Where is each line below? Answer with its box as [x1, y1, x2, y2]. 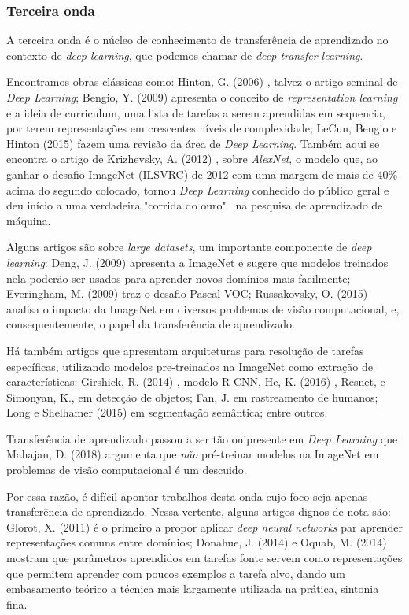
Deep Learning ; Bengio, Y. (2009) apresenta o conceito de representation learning [6, 89, 398, 105]
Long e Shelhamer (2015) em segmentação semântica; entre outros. [6, 404, 328, 420]
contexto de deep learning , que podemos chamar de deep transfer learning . [6, 46, 363, 63]
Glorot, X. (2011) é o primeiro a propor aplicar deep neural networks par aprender [6, 518, 403, 535]
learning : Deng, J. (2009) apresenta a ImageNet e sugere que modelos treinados [6, 254, 389, 270]
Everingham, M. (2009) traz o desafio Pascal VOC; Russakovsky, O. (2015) [6, 285, 368, 302]
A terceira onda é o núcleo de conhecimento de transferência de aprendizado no [6, 31, 389, 48]
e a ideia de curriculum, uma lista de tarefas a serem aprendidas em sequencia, [6, 104, 385, 120]
